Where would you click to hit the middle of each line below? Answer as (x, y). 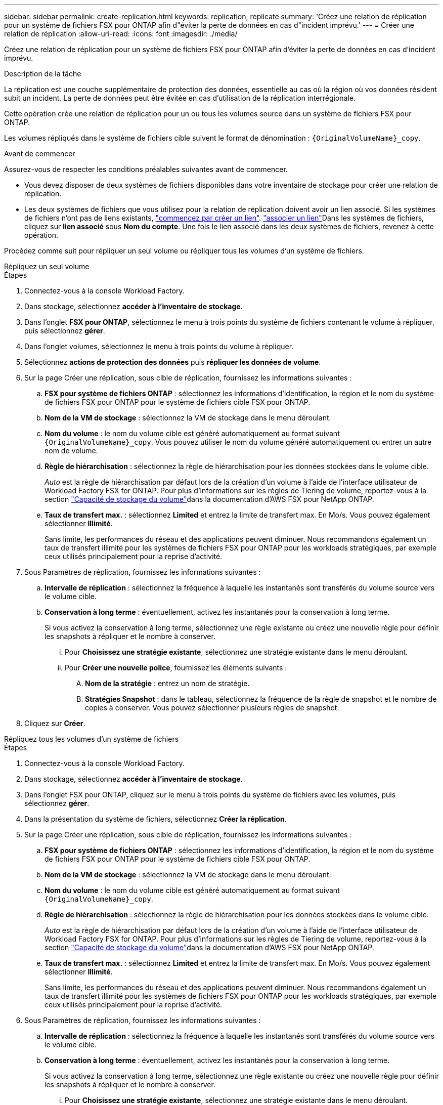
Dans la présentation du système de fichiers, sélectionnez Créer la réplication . (156, 819)
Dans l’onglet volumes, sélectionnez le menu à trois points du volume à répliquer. (159, 346)
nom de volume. (71, 451)
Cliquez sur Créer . (55, 723)
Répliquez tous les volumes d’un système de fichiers (92, 739)
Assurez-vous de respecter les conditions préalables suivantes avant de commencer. (146, 169)
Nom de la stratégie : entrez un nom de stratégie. (167, 683)
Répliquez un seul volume (47, 266)
